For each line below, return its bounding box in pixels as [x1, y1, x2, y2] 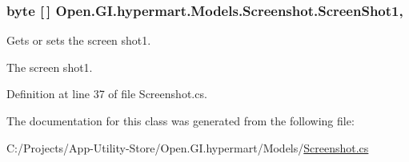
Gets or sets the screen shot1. [6, 32, 151, 49]
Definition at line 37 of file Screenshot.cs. [6, 85, 207, 102]
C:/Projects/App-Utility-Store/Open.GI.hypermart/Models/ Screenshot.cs [6, 139, 369, 156]
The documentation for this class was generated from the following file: [6, 113, 355, 128]
